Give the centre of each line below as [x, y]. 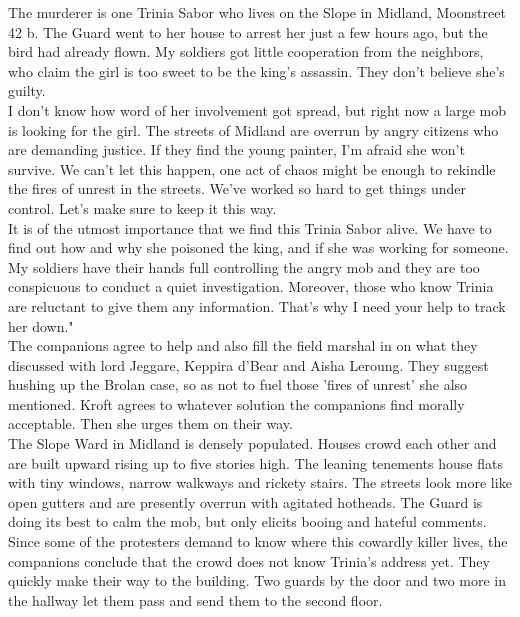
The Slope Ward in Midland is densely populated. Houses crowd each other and [252, 443]
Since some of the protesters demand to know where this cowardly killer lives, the [258, 541]
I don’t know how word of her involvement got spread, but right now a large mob [257, 109]
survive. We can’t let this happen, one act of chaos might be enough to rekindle [252, 168]
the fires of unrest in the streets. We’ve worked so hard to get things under [237, 188]
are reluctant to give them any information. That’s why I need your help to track [257, 305]
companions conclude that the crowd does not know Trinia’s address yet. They [249, 560]
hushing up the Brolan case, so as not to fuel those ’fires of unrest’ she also [238, 384]
